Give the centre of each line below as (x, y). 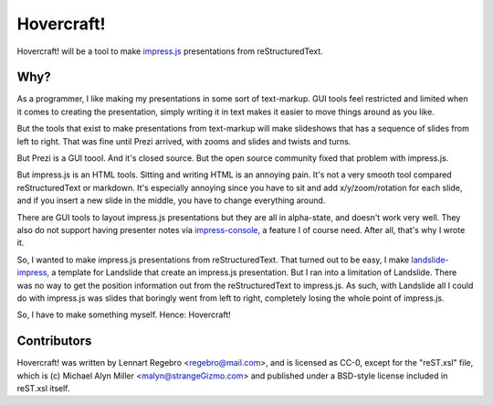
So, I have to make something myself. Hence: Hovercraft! (124, 314)
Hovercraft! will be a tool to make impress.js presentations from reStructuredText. (170, 51)
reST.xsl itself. (43, 388)
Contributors (54, 341)
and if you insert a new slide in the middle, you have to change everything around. (171, 200)
